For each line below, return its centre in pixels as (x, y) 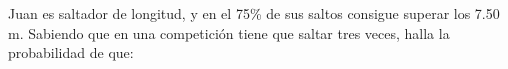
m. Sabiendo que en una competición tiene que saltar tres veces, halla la (229, 32)
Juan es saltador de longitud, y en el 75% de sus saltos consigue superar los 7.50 (254, 13)
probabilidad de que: (71, 52)
